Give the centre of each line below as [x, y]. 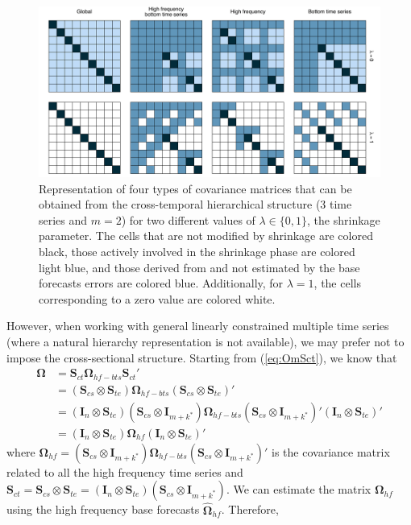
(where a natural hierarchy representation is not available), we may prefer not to [205, 341]
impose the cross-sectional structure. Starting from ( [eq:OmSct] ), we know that [202, 357]
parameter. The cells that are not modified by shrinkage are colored [206, 236]
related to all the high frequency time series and [125, 471]
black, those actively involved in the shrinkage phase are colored [197, 251]
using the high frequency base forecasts [103, 509]
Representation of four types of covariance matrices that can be [195, 188]
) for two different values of [188, 219]
